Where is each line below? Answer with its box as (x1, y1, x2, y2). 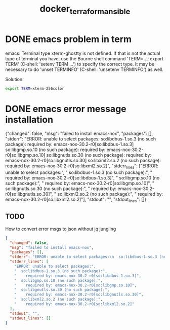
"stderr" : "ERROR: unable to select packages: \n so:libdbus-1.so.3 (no (10, 254, 166, 260)
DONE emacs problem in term (5, 33, 132, 45)
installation (5, 114, 54, 125)
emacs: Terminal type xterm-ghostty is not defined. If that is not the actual (5, 50, 160, 56)
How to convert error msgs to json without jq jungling (5, 226, 116, 232)
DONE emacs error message (5, 103, 126, 115)
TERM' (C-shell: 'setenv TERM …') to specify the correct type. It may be (5, 61, 155, 67)
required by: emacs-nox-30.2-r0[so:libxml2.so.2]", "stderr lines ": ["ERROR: (5, 163, 158, 170)
